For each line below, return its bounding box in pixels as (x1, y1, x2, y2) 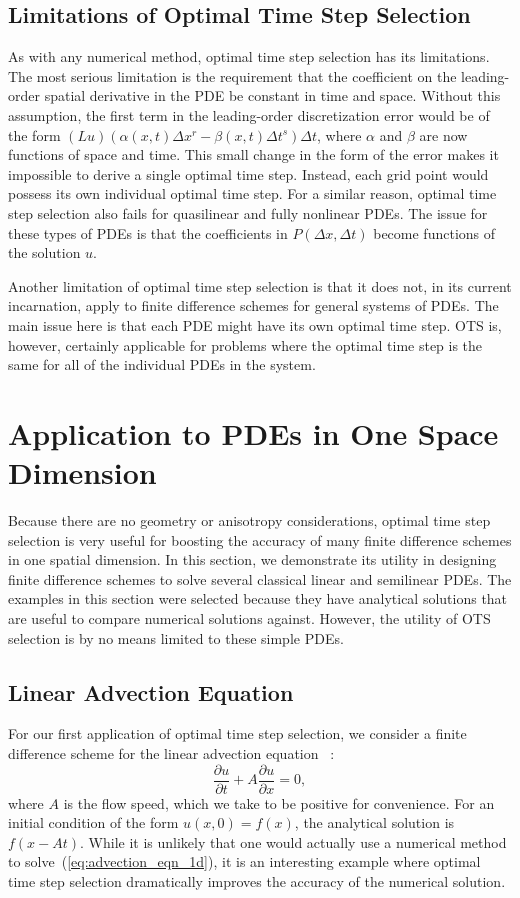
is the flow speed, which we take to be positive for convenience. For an (63, 792, 495, 813)
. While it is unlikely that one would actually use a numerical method (80, 831, 507, 852)
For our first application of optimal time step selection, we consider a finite (8, 723, 467, 744)
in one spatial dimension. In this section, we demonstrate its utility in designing (8, 549, 497, 570)
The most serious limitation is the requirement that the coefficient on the (8, 65, 457, 86)
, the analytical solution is (294, 812, 455, 833)
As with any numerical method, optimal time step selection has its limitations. (8, 46, 490, 67)
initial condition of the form (8, 812, 179, 833)
